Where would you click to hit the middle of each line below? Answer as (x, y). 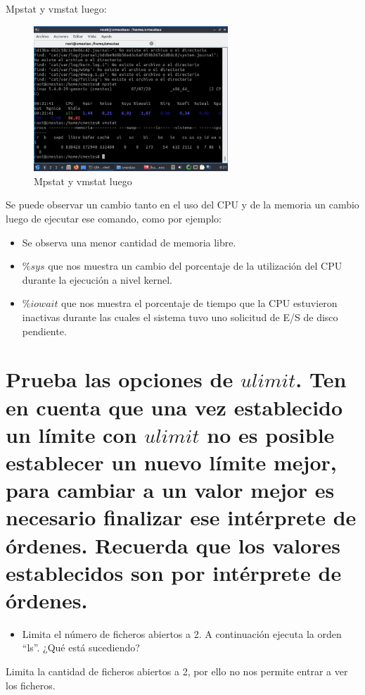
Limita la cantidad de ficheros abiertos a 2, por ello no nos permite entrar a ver (177, 671)
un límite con (71, 434)
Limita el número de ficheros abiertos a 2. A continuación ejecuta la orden (182, 633)
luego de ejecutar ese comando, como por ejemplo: (114, 219)
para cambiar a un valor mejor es (170, 490)
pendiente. (44, 331)
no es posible (271, 434)
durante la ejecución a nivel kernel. (97, 279)
